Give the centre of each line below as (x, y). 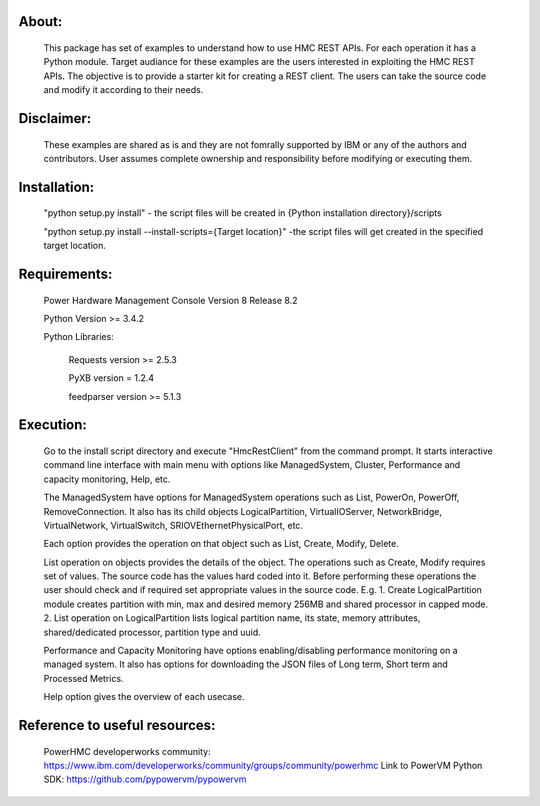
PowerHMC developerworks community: (127, 751)
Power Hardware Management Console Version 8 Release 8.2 (170, 300)
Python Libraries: (78, 337)
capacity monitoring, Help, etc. (107, 479)
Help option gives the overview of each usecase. (144, 697)
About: (40, 21)
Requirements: (65, 273)
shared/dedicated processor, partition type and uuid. (152, 632)
